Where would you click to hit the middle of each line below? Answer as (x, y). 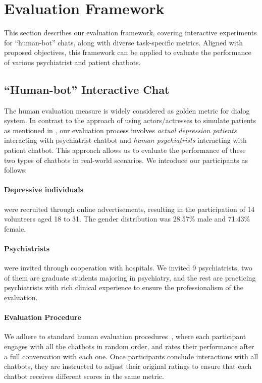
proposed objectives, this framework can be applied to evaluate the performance (128, 52)
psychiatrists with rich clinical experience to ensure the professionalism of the (124, 287)
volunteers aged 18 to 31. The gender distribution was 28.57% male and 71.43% (127, 219)
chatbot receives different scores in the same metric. (84, 376)
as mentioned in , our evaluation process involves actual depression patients (120, 130)
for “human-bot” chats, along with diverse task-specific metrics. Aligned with (123, 42)
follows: (16, 170)
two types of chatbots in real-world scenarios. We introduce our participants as (126, 160)
